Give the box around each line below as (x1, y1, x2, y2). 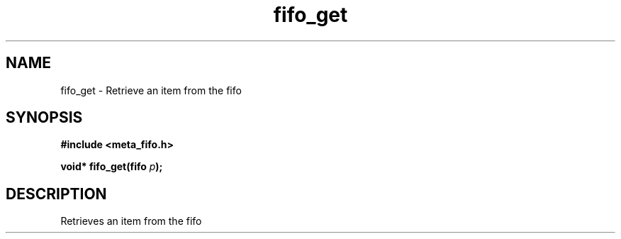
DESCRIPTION (6, 184, 107, 203)
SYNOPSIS (6, 109, 83, 127)
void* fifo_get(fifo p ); (60, 160, 163, 173)
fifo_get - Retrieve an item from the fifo (60, 84, 242, 96)
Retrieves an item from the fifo (60, 215, 202, 228)
